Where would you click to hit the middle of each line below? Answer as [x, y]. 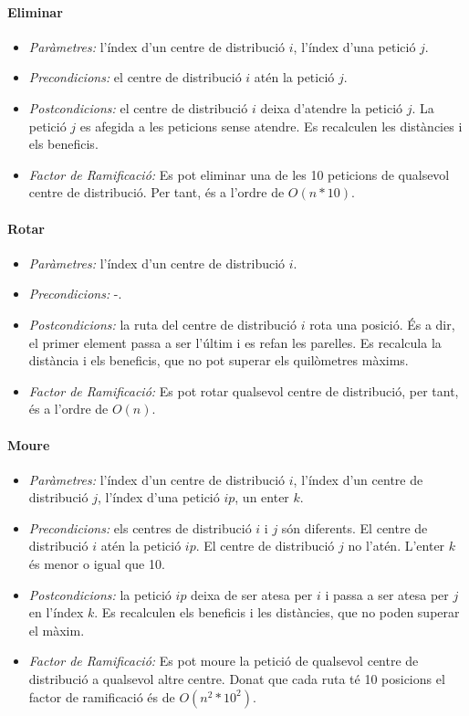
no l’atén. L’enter [396, 546]
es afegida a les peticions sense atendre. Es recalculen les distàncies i [271, 126]
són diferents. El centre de [354, 527]
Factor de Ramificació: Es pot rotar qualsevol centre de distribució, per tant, [244, 390]
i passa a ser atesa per [387, 594]
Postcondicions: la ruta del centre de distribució [162, 324]
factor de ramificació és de [102, 696]
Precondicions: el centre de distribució [135, 77]
